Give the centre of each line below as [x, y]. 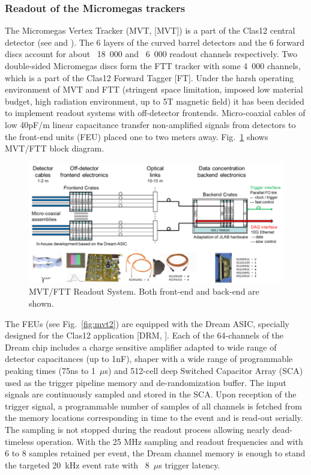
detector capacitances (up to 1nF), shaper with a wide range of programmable [149, 359]
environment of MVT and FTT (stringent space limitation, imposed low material [154, 89]
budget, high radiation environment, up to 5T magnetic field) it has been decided [155, 101]
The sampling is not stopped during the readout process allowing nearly [137, 429]
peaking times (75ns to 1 [50, 370]
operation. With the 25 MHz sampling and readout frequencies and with [170, 441]
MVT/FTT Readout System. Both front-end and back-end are [144, 291]
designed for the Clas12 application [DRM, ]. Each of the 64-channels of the [144, 335]
